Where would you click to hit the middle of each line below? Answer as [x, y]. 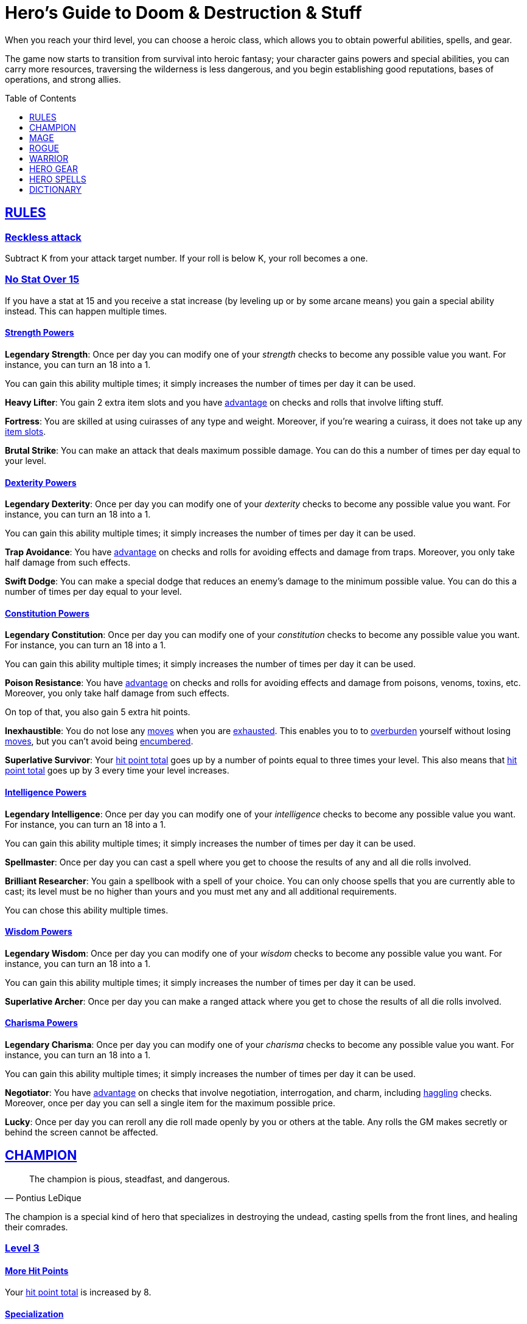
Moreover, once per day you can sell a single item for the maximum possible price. [170, 1103]
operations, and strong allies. [63, 79]
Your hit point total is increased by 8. [78, 1292]
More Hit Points [37, 1270]
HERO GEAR [54, 168]
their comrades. [37, 1227]
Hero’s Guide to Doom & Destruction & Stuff [183, 13]
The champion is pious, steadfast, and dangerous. [130, 1179]
